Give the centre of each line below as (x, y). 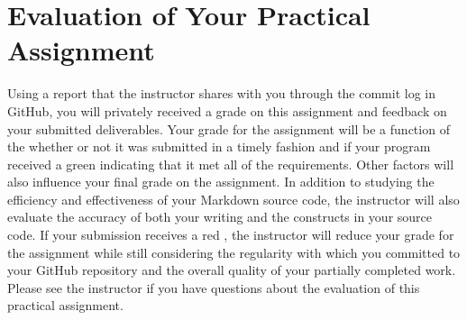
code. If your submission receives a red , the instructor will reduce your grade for (231, 235)
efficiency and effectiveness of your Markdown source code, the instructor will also (233, 199)
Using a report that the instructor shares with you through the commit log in (222, 93)
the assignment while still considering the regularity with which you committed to (234, 252)
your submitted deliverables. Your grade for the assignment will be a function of (229, 128)
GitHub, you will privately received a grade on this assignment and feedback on (227, 110)
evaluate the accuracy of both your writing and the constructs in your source (220, 217)
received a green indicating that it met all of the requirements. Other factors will (231, 164)
